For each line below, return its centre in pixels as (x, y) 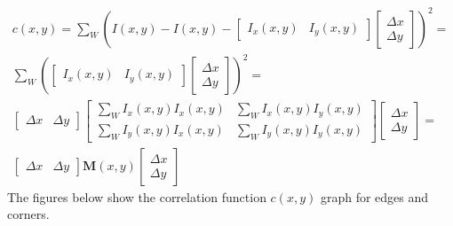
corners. (28, 214)
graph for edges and (374, 196)
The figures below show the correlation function (137, 196)
